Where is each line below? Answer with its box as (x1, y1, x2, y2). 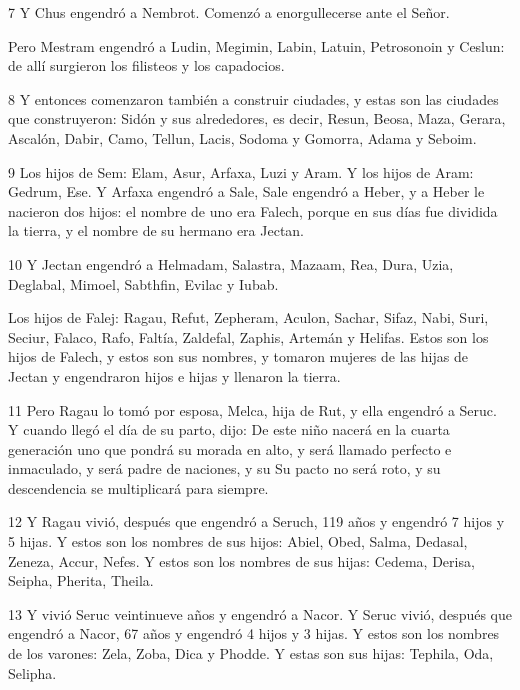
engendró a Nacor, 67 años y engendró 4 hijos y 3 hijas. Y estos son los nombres (8, 623, 500, 644)
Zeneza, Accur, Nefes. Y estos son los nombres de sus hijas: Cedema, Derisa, (8, 550, 475, 571)
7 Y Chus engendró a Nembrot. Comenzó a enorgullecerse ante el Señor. (8, 2, 450, 22)
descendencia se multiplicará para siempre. (8, 477, 269, 498)
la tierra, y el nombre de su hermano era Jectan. (8, 220, 305, 241)
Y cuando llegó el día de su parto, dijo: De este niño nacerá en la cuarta (8, 419, 450, 440)
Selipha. (8, 662, 57, 683)
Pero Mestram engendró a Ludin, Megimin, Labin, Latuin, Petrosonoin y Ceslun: (8, 35, 505, 56)
